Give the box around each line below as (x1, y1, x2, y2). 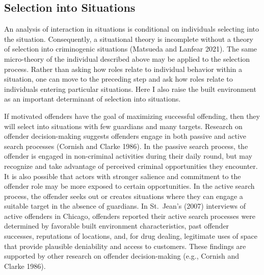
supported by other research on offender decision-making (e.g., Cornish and (4, 251, 240, 261)
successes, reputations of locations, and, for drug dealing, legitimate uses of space (4, 231, 258, 241)
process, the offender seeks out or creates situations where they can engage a (4, 190, 243, 201)
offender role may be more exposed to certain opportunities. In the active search (4, 181, 255, 191)
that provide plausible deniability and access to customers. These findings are (4, 240, 246, 251)
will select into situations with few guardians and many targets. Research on (4, 120, 243, 131)
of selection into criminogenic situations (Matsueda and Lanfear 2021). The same (4, 43, 257, 54)
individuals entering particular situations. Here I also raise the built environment (4, 83, 256, 94)
